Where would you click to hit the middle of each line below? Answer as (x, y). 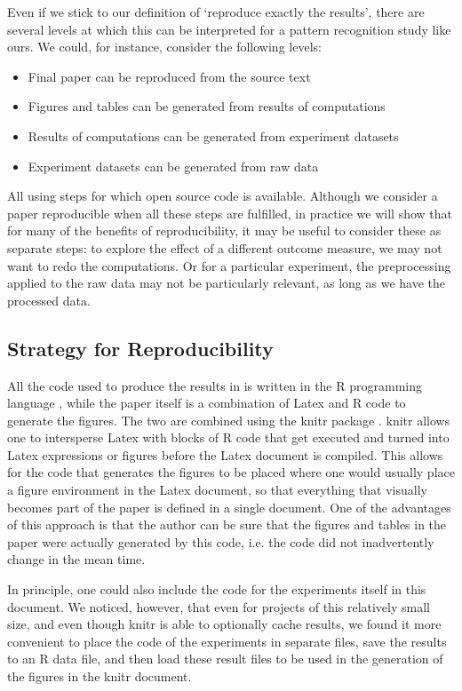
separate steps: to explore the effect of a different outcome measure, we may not (225, 247)
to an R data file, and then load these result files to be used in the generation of (225, 659)
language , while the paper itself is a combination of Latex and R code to (207, 403)
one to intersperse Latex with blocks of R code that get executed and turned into (228, 437)
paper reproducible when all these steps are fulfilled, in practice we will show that (230, 213)
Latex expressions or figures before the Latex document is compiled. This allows (225, 454)
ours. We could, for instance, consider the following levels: (164, 47)
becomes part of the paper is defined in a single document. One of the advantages (229, 507)
